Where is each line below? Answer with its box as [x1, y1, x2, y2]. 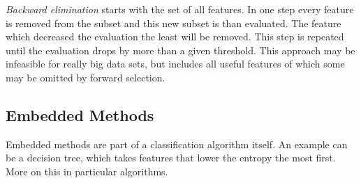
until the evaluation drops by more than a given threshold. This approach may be [6, 42, 355, 57]
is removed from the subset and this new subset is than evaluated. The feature [6, 15, 341, 30]
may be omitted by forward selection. [6, 70, 165, 84]
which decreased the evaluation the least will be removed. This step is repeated [6, 29, 344, 44]
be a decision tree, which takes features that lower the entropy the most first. [6, 150, 336, 165]
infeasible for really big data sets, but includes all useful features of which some [6, 56, 345, 71]
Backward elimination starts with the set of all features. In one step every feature [6, 2, 354, 16]
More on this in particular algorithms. [6, 164, 168, 178]
